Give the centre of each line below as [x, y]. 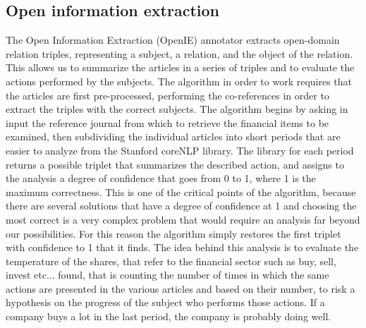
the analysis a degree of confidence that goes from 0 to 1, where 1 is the [161, 178]
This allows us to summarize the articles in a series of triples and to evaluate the [180, 67]
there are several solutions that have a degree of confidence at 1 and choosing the [181, 206]
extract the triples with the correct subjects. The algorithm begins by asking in [177, 109]
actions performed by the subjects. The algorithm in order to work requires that [179, 81]
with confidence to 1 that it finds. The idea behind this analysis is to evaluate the [182, 247]
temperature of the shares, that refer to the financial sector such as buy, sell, [171, 261]
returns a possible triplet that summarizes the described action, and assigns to [175, 164]
